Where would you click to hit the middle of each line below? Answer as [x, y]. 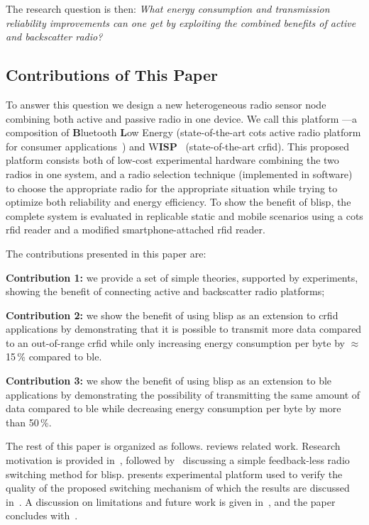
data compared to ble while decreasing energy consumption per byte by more [174, 408]
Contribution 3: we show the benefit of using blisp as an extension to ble [169, 381]
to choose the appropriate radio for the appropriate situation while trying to [172, 188]
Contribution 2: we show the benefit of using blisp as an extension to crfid [172, 315]
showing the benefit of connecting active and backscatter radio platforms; [165, 291]
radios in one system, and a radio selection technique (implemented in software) [179, 173]
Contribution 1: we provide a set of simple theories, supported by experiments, [182, 277]
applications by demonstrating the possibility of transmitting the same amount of [183, 394]
